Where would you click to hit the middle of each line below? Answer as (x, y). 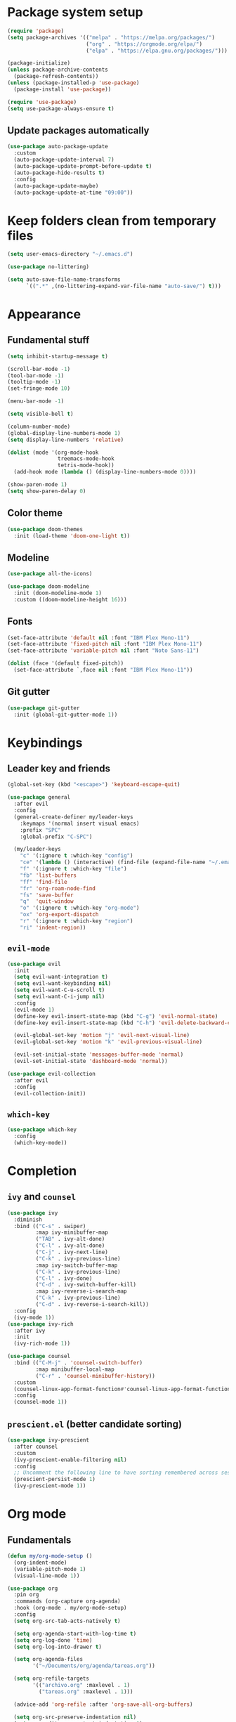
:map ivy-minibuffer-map (72, 1233)
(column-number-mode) (39, 426)
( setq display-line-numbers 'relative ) (66, 440)
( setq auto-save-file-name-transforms (64, 280)
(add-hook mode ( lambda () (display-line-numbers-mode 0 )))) (105, 472)
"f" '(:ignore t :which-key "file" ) (74, 869)
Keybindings (45, 743)
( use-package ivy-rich (40, 1324)
